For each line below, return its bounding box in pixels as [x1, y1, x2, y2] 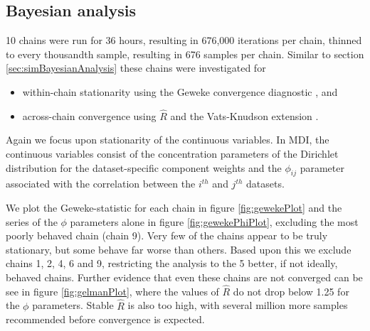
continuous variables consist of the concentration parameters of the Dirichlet [6, 146, 339, 161]
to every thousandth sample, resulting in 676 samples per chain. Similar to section [6, 46, 364, 61]
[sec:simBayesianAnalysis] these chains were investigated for [6, 60, 266, 75]
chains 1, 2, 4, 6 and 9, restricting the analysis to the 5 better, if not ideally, [6, 256, 338, 271]
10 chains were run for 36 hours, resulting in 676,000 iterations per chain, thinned [6, 33, 362, 48]
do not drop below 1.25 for [233, 283, 349, 298]
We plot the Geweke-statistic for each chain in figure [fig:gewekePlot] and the [6, 200, 342, 215]
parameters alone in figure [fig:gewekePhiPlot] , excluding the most [70, 214, 359, 229]
